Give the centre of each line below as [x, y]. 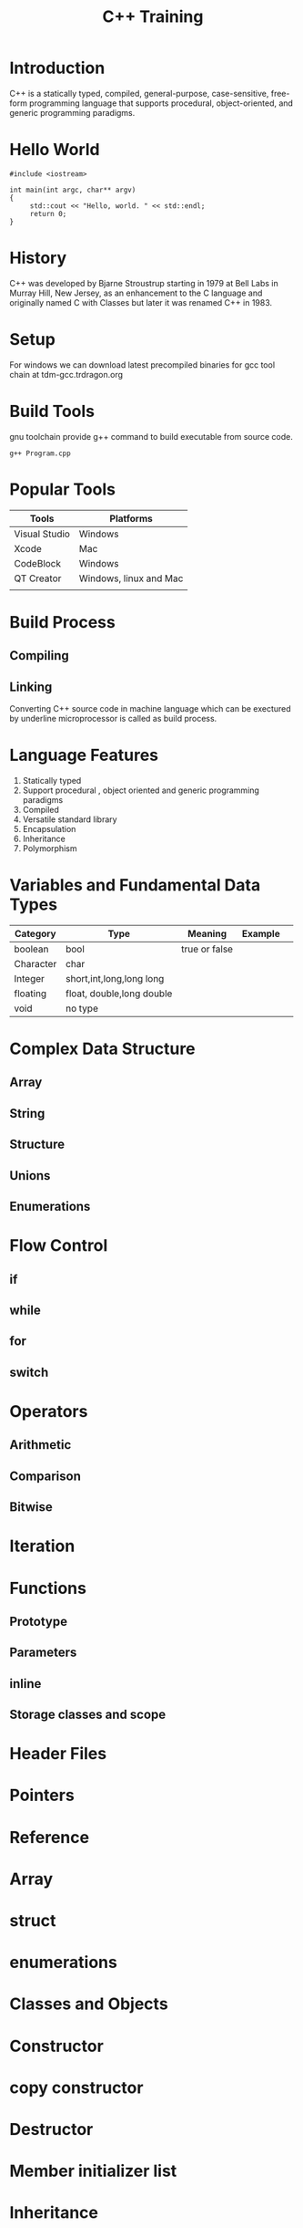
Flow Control [59, 1246]
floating [30, 994]
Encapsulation [49, 828]
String [27, 1114]
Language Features [84, 755]
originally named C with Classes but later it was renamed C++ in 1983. [141, 302]
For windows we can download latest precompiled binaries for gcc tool [142, 364]
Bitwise [31, 1507]
